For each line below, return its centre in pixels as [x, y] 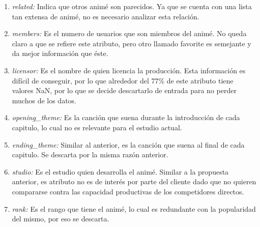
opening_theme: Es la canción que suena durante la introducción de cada [126, 117]
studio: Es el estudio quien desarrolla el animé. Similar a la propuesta [120, 171]
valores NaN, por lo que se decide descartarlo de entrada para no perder [124, 90]
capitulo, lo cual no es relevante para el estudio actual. [97, 127]
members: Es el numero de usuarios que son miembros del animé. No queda [129, 33]
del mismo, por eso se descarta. [61, 219]
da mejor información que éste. [60, 53]
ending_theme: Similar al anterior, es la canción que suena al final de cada [128, 144]
